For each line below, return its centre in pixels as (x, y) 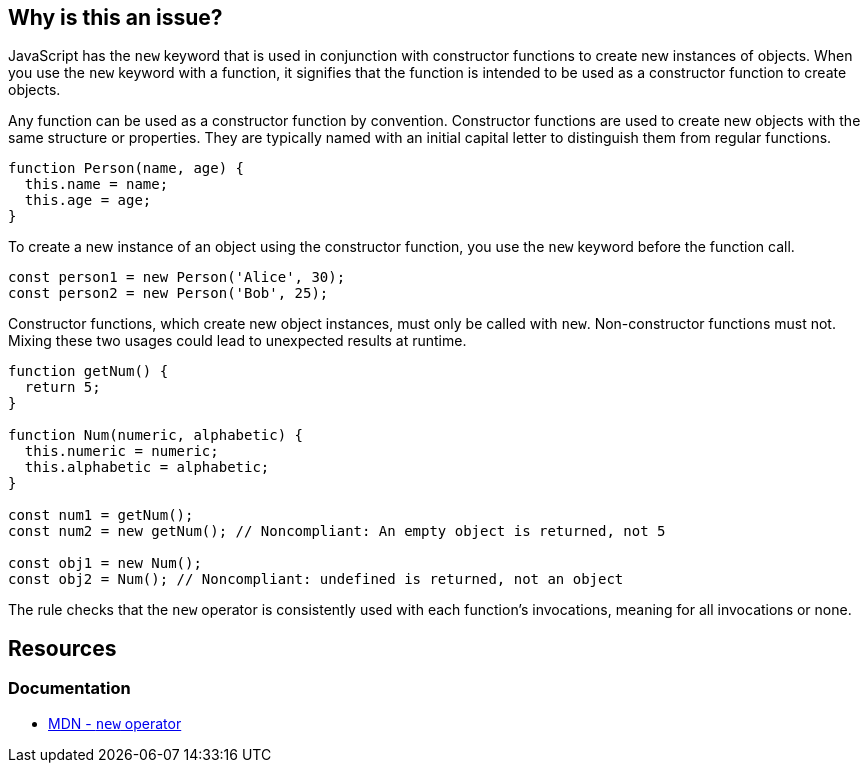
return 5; (62, 387)
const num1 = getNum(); (101, 515)
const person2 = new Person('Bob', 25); (168, 293)
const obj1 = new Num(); (105, 563)
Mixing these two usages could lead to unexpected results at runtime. (237, 341)
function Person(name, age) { (126, 168)
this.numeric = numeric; (121, 451)
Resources (62, 648)
